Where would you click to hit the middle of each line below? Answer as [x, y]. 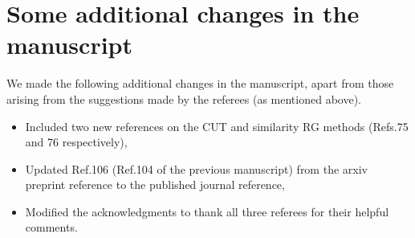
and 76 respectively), [76, 142]
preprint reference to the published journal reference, [155, 185]
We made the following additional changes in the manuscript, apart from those [200, 83]
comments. [51, 227]
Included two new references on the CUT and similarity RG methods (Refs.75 [217, 126]
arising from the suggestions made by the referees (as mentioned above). [184, 98]
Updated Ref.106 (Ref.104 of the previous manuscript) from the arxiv [196, 168]
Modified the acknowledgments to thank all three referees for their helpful [207, 211]
